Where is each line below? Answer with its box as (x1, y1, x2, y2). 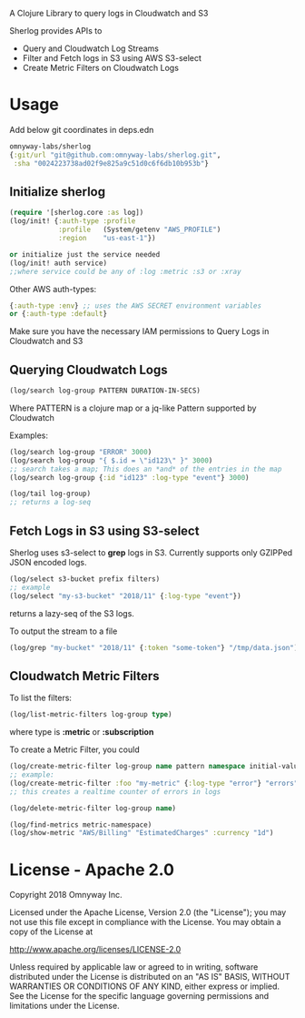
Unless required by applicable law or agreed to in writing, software (9, 962, 259, 972)
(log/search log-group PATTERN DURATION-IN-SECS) (9, 386, 202, 395)
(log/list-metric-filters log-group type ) (9, 710, 172, 719)
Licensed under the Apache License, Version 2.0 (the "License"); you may (9, 907, 287, 918)
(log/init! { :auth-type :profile (9, 217, 136, 226)
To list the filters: (9, 692, 73, 704)
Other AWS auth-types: (9, 283, 97, 294)
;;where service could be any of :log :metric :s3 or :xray (9, 267, 242, 276)
